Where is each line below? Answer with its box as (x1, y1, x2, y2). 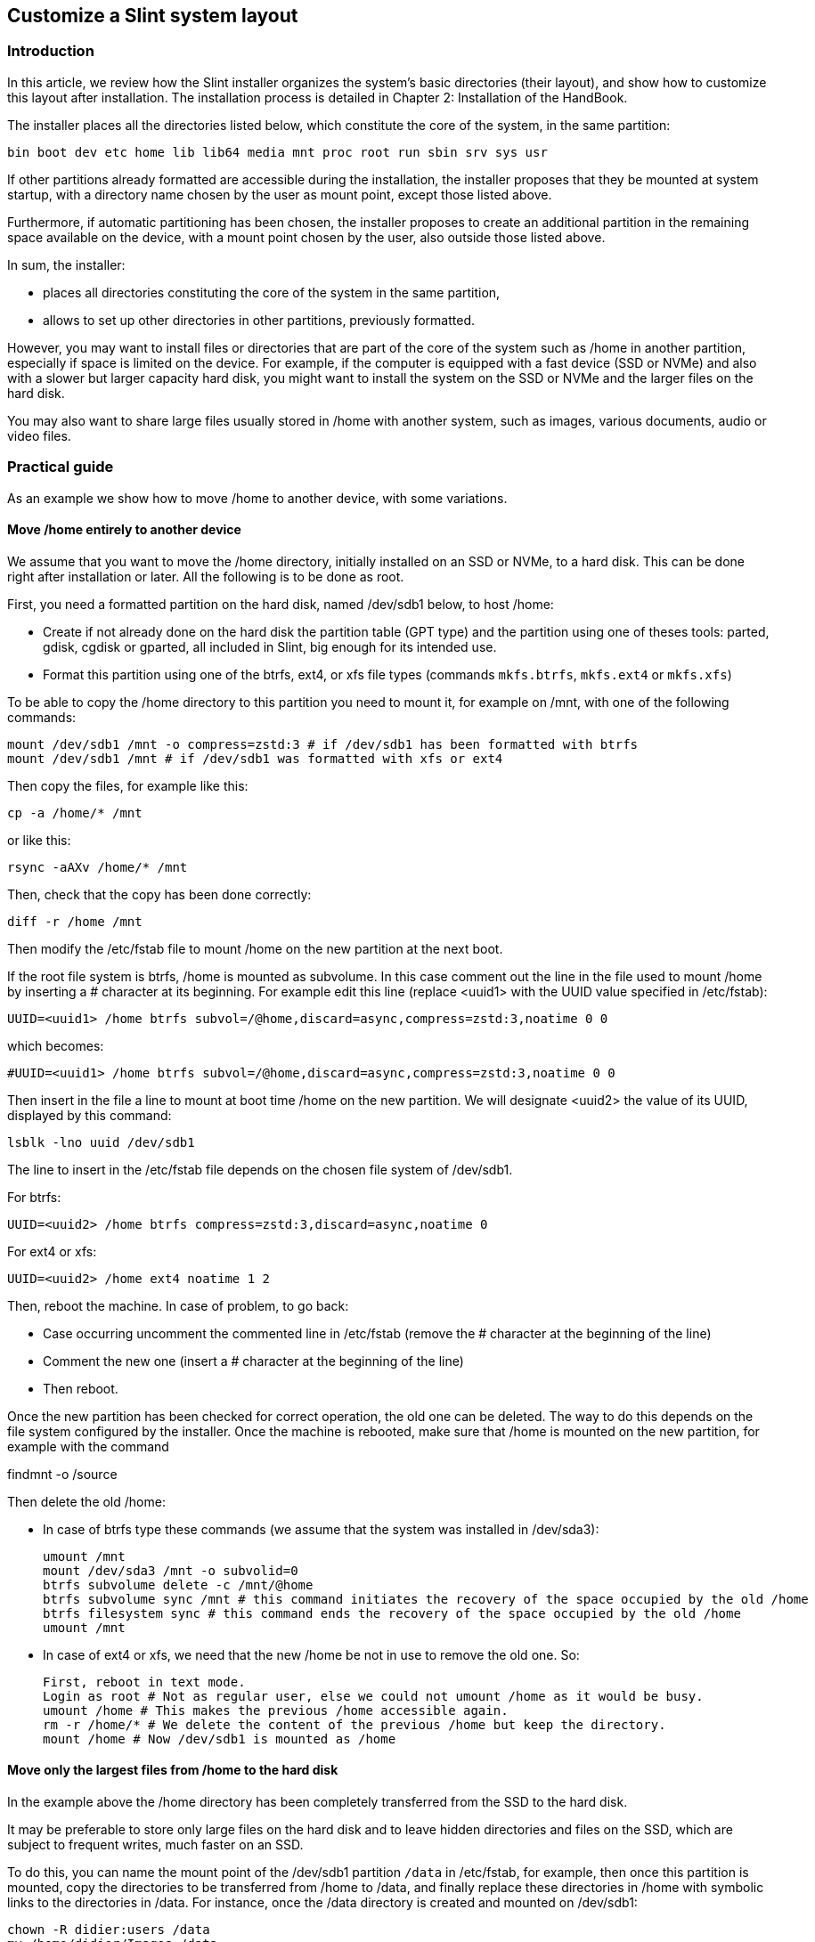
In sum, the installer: (7, 256, 126, 272)
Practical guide (7, 458, 114, 476)
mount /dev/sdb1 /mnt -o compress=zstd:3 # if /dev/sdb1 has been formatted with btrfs (7, 736, 639, 752)
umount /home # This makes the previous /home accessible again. (43, 1702, 509, 1718)
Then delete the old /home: (7, 1493, 166, 1509)
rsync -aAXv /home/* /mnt (7, 859, 188, 874)
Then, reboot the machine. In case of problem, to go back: (7, 1297, 349, 1313)
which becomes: (7, 1037, 104, 1053)
